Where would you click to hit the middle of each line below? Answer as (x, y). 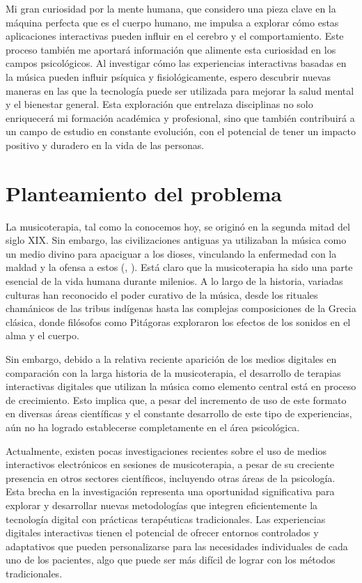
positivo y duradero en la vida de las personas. (105, 145)
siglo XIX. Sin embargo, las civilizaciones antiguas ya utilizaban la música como (176, 240)
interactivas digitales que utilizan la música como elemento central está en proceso (181, 386)
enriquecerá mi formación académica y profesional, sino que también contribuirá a (180, 117)
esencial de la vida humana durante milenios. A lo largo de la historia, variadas (174, 281)
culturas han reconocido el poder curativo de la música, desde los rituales (162, 294)
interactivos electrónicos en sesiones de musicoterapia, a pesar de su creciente (170, 464)
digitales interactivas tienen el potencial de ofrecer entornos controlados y (162, 533)
